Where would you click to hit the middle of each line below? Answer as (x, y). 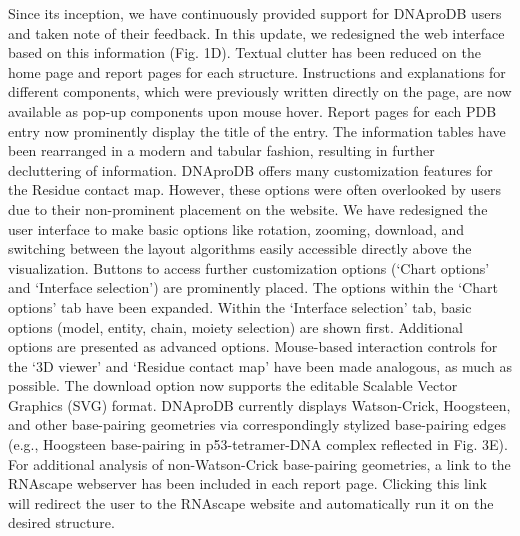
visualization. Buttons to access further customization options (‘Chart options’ (249, 267)
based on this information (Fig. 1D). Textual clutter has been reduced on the (244, 52)
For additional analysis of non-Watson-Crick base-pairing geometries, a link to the (259, 463)
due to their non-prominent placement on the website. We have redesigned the (248, 208)
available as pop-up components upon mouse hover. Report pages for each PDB (252, 110)
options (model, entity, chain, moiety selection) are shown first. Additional (236, 326)
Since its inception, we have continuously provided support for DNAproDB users (255, 13)
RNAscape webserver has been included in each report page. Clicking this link (247, 483)
